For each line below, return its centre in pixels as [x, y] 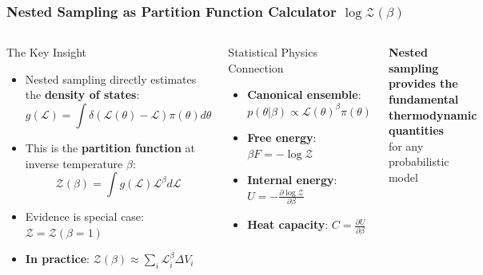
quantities [416, 130]
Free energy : [282, 137]
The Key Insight [47, 52]
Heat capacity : [288, 224]
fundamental [423, 99]
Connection [256, 67]
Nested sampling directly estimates [111, 79]
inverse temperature [74, 163]
